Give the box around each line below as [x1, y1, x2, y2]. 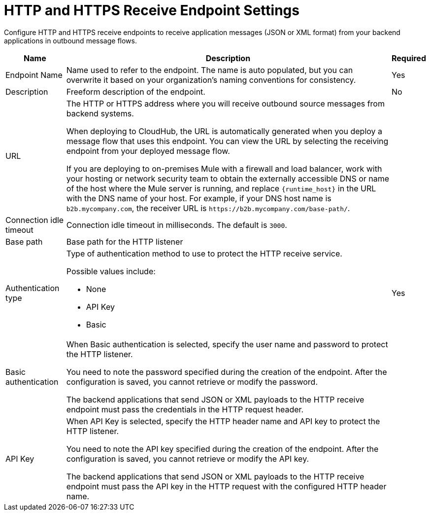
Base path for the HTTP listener [66, 236, 183, 247]
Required [392, 53, 426, 63]
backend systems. [66, 108, 134, 118]
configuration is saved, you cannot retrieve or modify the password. [66, 376, 318, 387]
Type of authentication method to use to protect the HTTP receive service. [66, 248, 342, 258]
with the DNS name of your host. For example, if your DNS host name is [66, 193, 331, 203]
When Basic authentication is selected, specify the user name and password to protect [66, 339, 388, 349]
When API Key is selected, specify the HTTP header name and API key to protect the [66, 416, 380, 426]
